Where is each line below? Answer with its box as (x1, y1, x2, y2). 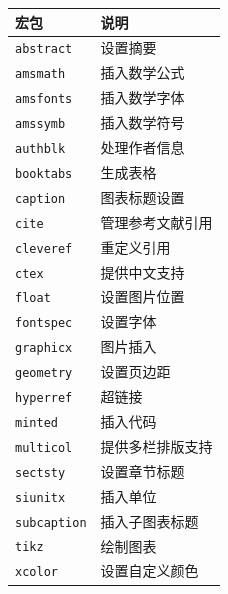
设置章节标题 (100, 460, 185, 481)
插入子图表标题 (100, 510, 199, 531)
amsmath (15, 67, 66, 82)
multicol (15, 440, 73, 455)
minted (15, 415, 58, 430)
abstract (15, 42, 73, 57)
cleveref (15, 241, 73, 256)
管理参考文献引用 (100, 211, 213, 232)
